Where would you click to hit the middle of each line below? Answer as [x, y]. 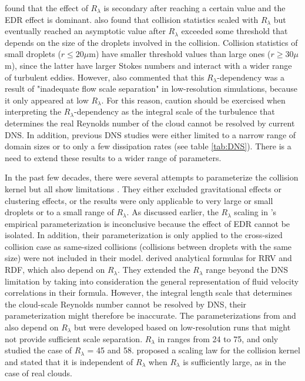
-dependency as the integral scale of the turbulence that [174, 111]
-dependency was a [251, 77]
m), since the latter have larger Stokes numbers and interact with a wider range [148, 65]
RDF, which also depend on [55, 270]
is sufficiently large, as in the [234, 361]
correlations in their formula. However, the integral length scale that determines [148, 293]
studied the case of [38, 350]
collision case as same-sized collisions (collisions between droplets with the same [148, 246]
